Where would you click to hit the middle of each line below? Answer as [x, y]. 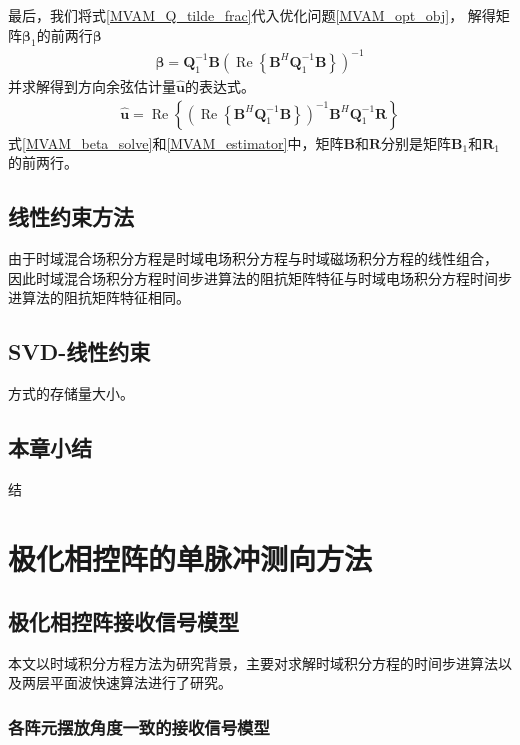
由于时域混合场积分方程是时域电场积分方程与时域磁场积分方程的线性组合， [253, 257]
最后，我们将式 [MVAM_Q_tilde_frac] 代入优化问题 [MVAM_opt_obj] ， [236, 15]
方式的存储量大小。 [71, 392]
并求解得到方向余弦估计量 [92, 85]
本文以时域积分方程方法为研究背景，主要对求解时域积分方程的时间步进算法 [253, 662]
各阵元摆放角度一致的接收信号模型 [139, 727]
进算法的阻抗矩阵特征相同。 [99, 297]
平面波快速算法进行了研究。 [140, 682]
